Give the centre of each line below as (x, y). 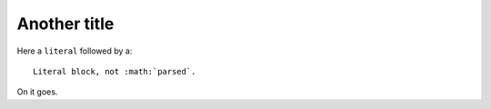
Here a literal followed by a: (75, 51)
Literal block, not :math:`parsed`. (115, 71)
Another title (65, 24)
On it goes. (37, 92)
